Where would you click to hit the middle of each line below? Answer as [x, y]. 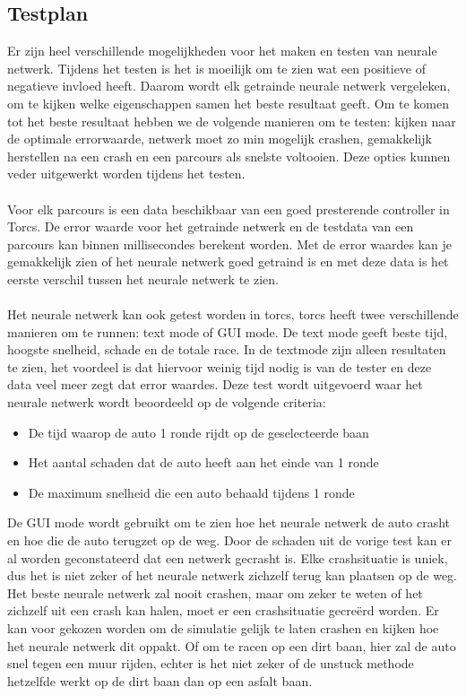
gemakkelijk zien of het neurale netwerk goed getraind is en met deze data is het [228, 261]
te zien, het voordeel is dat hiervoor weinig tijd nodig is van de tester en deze [220, 366]
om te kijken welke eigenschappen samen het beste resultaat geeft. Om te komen [228, 103]
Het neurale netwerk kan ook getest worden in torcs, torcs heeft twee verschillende [233, 314]
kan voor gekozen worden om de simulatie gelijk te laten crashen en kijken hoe [223, 628]
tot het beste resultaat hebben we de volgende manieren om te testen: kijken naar [232, 121]
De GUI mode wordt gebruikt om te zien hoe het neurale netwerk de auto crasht [229, 522]
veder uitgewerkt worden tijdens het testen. [126, 174]
